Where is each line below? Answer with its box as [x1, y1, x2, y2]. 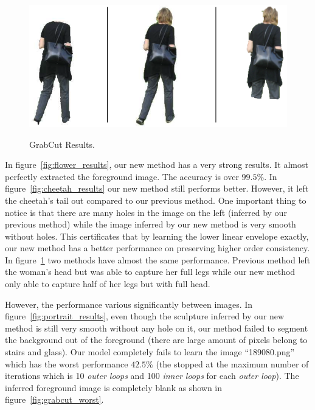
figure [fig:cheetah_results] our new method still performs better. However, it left [5, 182, 309, 195]
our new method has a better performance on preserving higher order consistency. [5, 241, 310, 254]
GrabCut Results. [29, 137, 95, 150]
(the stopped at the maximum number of [156, 357, 309, 370]
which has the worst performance [5, 357, 128, 370]
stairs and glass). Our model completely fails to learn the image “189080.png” [5, 346, 295, 358]
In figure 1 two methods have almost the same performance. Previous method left [5, 253, 311, 266]
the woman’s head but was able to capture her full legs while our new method [5, 265, 296, 278]
